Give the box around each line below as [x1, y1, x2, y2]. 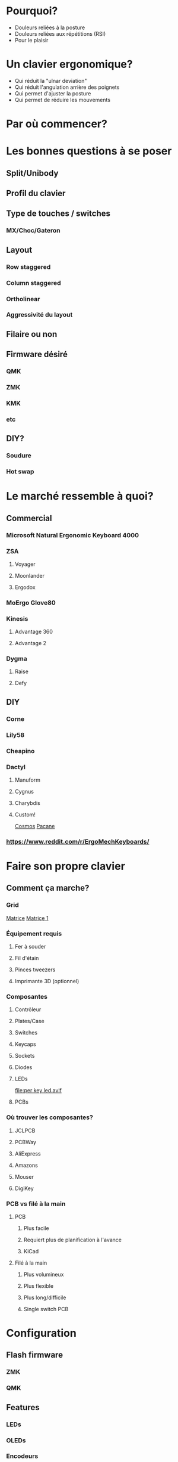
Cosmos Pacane [14, 822, 55, 829]
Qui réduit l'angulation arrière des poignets [14, 83, 120, 91]
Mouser [14, 1173, 34, 1180]
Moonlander [14, 572, 45, 579]
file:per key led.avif [14, 1087, 62, 1094]
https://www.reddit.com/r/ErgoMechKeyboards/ [6, 837, 150, 845]
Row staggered [6, 262, 51, 271]
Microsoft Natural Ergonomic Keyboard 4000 [6, 531, 139, 539]
